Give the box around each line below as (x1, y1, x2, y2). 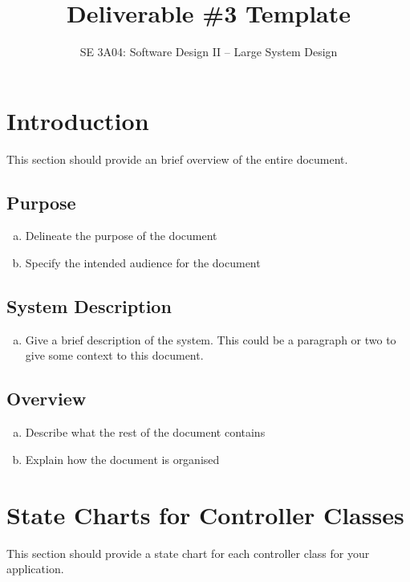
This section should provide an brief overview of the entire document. (6, 150, 348, 167)
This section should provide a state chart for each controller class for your (6, 544, 370, 561)
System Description (6, 294, 172, 319)
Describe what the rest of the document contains (25, 424, 266, 441)
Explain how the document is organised (25, 450, 220, 467)
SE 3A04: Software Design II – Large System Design (79, 43, 338, 60)
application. (6, 560, 64, 577)
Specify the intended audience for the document (25, 254, 261, 271)
